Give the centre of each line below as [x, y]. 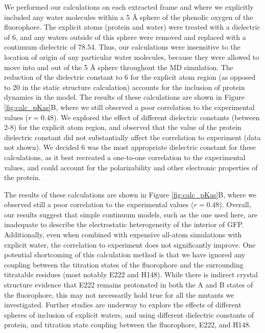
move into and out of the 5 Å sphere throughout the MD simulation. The [119, 67]
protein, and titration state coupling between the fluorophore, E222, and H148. [128, 325]
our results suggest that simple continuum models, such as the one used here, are [131, 214]
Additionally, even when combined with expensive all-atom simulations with [123, 235]
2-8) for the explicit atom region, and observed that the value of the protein [123, 127]
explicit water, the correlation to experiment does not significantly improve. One [130, 244]
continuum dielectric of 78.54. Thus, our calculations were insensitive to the [122, 47]
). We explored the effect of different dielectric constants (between [157, 117]
